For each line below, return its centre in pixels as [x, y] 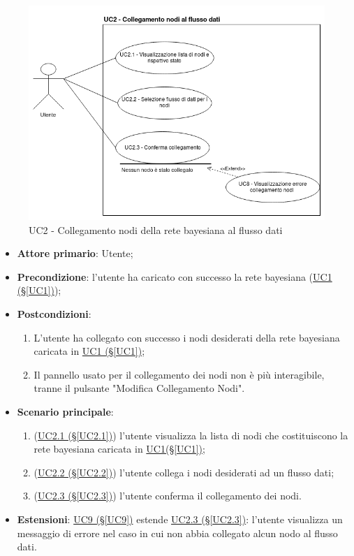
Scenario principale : [65, 412]
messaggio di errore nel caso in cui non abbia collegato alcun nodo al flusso [177, 533]
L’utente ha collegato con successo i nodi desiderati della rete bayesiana [187, 337]
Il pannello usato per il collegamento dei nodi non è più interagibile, [179, 374]
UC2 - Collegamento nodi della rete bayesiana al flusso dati [156, 229]
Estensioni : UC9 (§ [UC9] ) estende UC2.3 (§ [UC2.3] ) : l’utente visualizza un [180, 519]
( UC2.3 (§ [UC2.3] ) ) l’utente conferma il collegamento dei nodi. [168, 496]
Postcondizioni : [54, 314]
